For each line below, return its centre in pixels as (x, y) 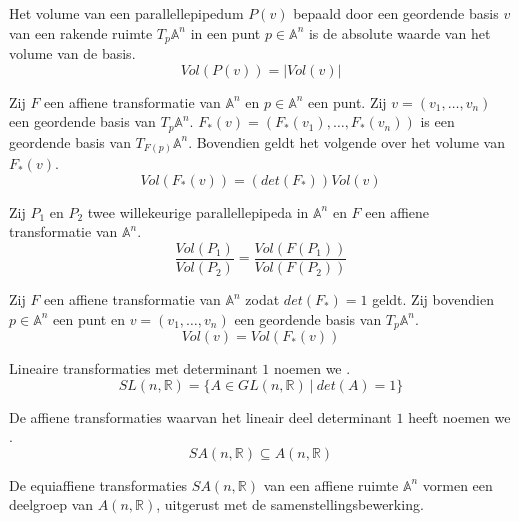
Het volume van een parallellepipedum (126, 13)
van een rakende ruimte (81, 32)
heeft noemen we (459, 416)
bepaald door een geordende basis (396, 13)
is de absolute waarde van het (399, 32)
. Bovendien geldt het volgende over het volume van (346, 141)
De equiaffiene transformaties (98, 484)
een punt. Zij (347, 101)
